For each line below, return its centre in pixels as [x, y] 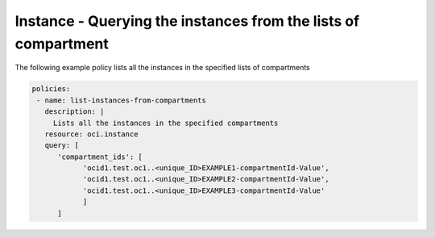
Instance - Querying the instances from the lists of [187, 21]
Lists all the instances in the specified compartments [166, 123]
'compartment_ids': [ [100, 157]
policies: [51, 89]
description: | [75, 112]
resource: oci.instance [91, 134]
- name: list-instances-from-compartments [122, 100]
